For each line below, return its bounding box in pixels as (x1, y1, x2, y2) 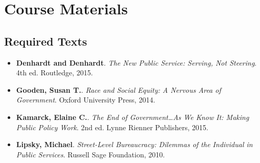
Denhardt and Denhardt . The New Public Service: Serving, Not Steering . (16, 57, 257, 68)
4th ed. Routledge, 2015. (16, 67, 93, 78)
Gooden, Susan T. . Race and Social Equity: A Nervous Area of (16, 84, 221, 95)
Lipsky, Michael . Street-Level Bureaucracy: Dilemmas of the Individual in (16, 139, 253, 150)
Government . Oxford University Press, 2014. (16, 94, 156, 105)
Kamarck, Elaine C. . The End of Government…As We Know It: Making (16, 111, 249, 122)
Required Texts (4, 33, 88, 49)
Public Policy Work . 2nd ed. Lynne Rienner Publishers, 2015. (16, 121, 208, 132)
